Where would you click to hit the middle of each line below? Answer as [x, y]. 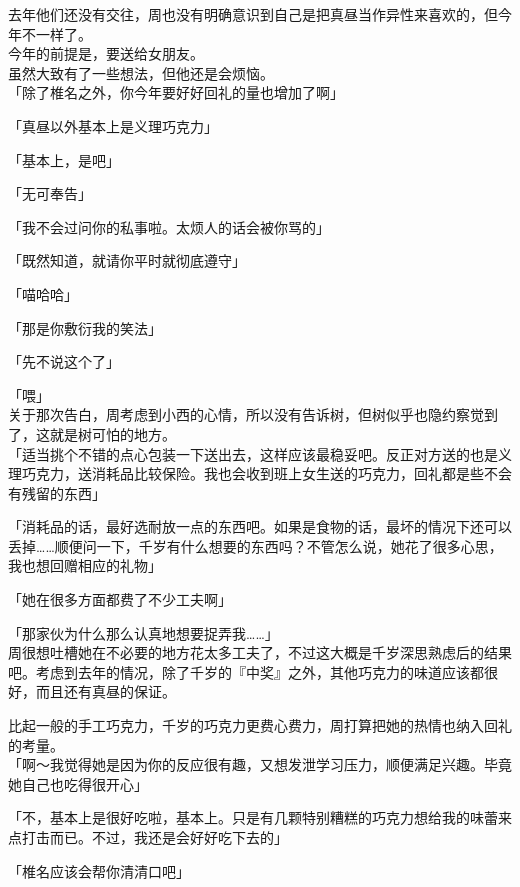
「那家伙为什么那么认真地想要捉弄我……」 [143, 632]
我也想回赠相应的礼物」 [85, 565]
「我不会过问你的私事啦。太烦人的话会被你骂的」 [169, 226]
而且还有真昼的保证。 [105, 691]
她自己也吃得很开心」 [78, 783]
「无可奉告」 [50, 193]
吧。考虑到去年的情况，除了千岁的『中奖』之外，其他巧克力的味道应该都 [246, 671]
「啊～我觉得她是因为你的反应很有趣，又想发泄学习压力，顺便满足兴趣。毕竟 [260, 764]
